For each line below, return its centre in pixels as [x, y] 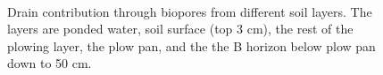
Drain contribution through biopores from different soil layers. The [190, 11]
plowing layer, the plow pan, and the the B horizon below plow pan [191, 45]
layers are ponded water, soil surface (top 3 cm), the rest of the [180, 29]
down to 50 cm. [50, 63]
